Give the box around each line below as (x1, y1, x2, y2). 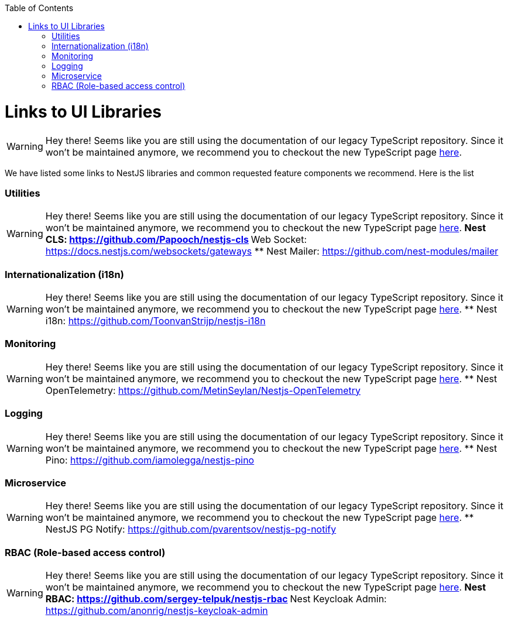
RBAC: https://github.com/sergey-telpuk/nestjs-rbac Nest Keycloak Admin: (45, 593, 387, 605)
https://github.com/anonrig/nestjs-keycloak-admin (45, 605, 268, 616)
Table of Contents (5, 3, 74, 13)
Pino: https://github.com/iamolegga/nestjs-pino (45, 454, 255, 466)
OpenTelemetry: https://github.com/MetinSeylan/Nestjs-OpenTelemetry (45, 384, 361, 396)
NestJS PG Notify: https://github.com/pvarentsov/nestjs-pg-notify (45, 523, 337, 536)
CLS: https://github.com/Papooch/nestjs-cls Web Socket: (45, 234, 307, 246)
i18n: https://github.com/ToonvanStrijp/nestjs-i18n (45, 315, 266, 327)
